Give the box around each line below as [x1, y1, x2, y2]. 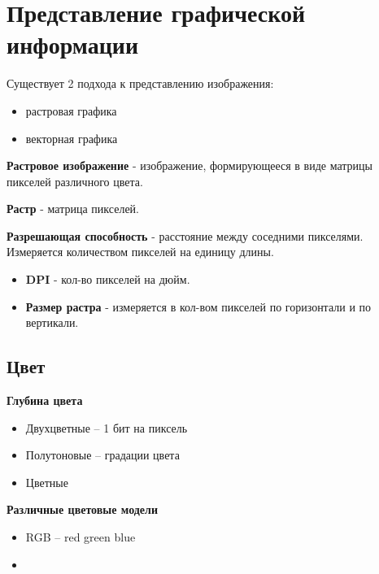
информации [7, 28, 139, 61]
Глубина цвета [7, 392, 83, 409]
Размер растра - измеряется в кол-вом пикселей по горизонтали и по [25, 298, 372, 315]
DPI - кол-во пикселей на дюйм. [25, 271, 190, 288]
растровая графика [25, 102, 117, 119]
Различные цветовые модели [7, 501, 158, 518]
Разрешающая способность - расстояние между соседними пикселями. [7, 227, 364, 244]
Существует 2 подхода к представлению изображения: [7, 75, 274, 92]
